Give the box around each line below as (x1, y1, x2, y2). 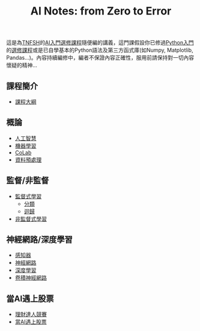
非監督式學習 (14, 215, 47, 222)
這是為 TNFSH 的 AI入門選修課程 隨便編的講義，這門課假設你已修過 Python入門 (6, 39, 194, 46)
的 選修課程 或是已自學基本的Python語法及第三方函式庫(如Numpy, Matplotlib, (6, 46, 193, 54)
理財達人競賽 (14, 311, 47, 318)
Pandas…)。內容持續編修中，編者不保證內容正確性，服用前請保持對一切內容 (6, 54, 195, 61)
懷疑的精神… (6, 61, 38, 69)
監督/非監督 (6, 175, 49, 186)
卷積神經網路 (14, 274, 47, 282)
